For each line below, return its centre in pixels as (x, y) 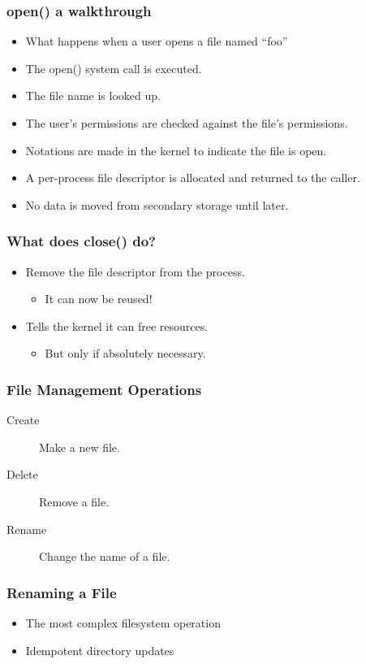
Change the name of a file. (105, 556)
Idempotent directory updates (100, 650)
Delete (22, 474)
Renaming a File (62, 592)
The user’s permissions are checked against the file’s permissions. (187, 123)
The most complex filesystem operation (123, 622)
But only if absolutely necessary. (125, 353)
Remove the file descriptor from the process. (135, 271)
